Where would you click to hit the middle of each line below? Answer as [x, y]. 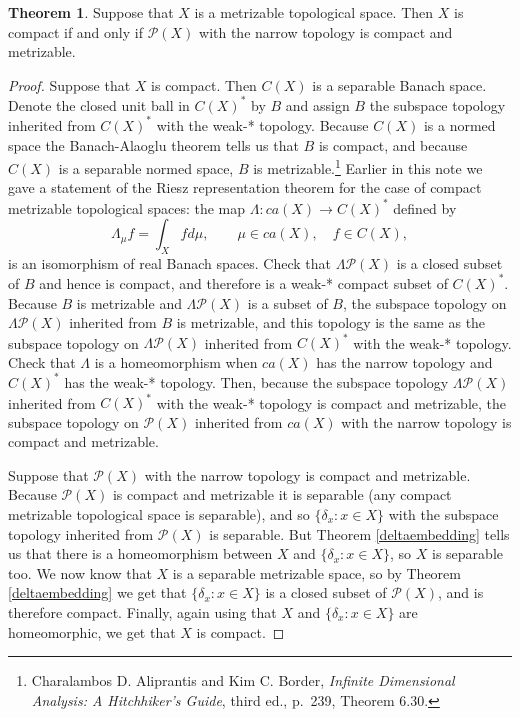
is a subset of [287, 302]
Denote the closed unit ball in [99, 104]
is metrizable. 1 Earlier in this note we [368, 166]
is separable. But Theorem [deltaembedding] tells [359, 533]
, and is [461, 592]
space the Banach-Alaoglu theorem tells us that [153, 144]
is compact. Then [204, 84]
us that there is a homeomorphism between [140, 553]
